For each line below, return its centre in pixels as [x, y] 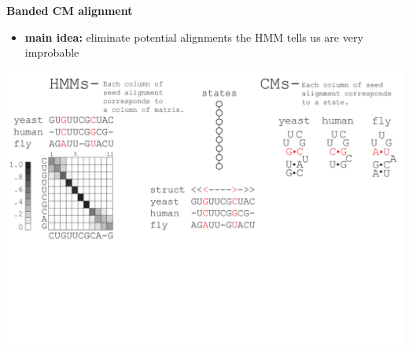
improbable [52, 52]
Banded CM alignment [70, 10]
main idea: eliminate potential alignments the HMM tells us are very [194, 37]
